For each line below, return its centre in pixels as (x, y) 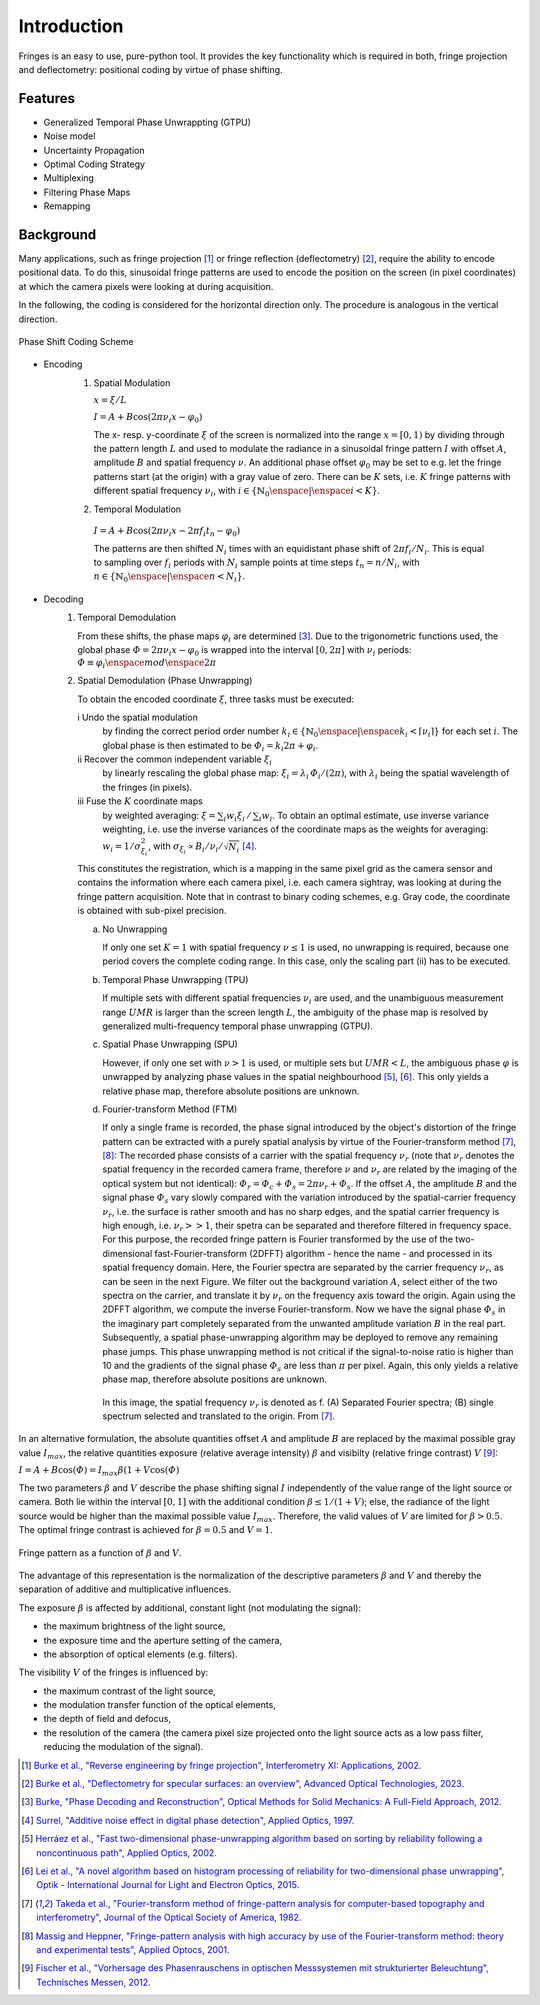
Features (46, 98)
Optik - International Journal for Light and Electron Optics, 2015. (168, 1885)
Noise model (69, 136)
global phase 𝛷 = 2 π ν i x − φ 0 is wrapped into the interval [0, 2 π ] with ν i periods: (244, 651)
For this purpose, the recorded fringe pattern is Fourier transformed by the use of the (278, 1239)
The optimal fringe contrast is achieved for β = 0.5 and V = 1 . (146, 1530)
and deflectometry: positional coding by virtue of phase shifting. (151, 69)
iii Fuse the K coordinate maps (140, 801)
